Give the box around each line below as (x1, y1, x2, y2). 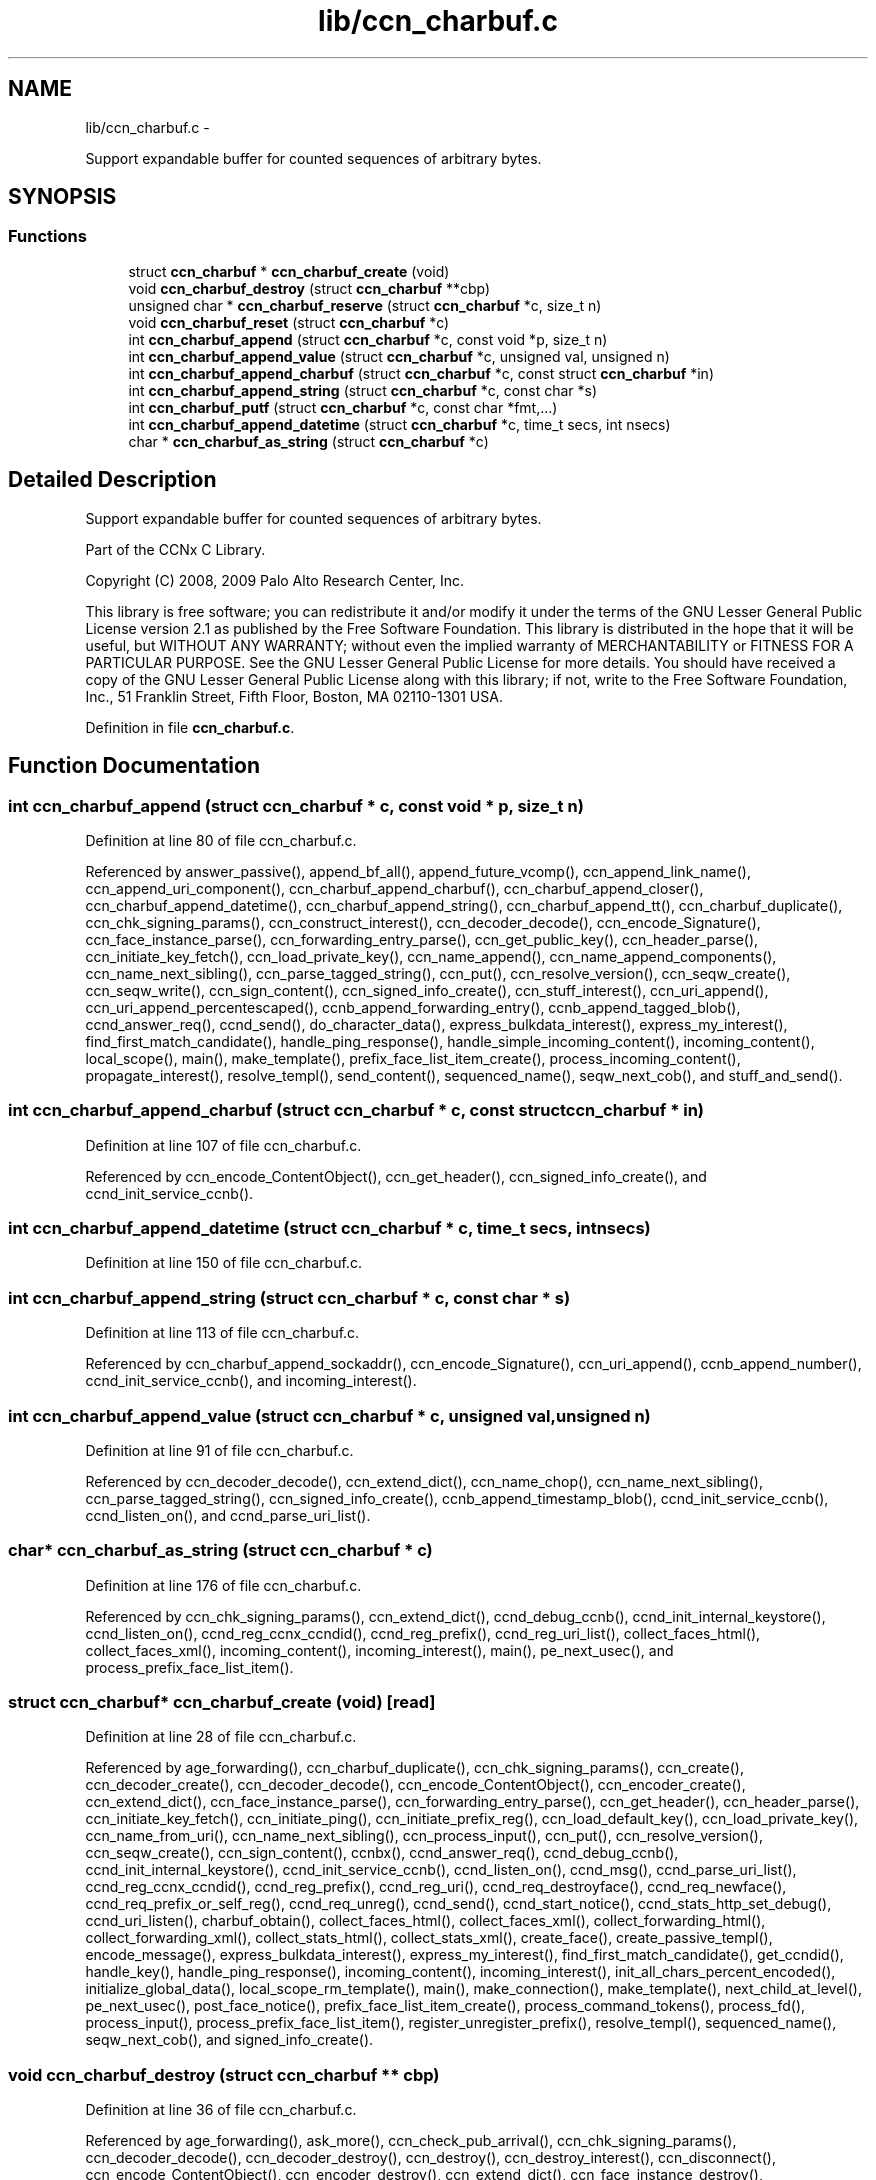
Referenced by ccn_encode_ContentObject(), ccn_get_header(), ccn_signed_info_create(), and (85, 1167, 707, 1185)
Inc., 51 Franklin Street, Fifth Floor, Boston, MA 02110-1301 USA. (85, 687, 503, 705)
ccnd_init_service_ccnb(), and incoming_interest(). (85, 1372, 417, 1390)
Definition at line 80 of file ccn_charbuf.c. (85, 831, 357, 849)
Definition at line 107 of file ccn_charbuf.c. (85, 1136, 362, 1154)
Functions (8, 226, 87, 247)
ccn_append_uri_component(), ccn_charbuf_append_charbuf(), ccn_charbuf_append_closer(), (85, 879, 704, 897)
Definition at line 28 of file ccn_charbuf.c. (85, 1728, 357, 1746)
